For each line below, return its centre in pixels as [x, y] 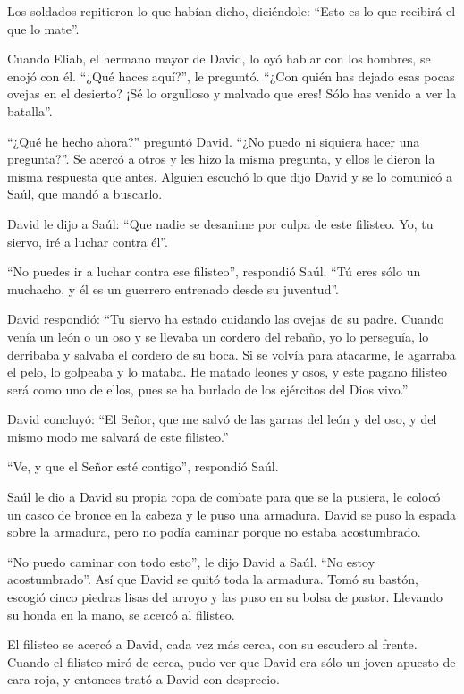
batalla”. [30, 110]
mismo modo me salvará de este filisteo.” [118, 436]
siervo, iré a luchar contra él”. [88, 241]
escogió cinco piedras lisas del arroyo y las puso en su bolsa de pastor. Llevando [225, 597]
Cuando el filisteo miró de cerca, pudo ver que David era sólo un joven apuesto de [232, 661]
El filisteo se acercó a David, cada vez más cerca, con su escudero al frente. [212, 644]
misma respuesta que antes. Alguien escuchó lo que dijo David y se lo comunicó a [230, 176]
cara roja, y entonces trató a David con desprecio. [143, 679]
